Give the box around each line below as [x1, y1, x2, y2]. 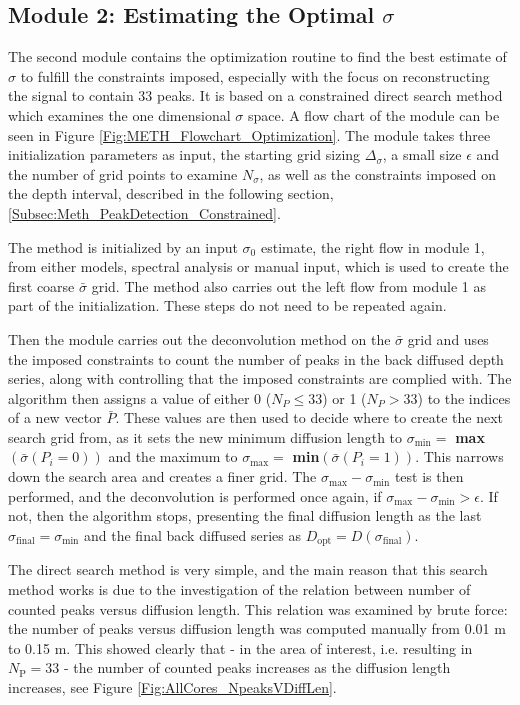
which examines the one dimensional [8, 104, 231, 125]
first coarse [8, 275, 75, 296]
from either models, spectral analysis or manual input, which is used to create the [8, 256, 509, 277]
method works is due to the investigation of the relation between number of [8, 578, 471, 599]
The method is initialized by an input [8, 236, 238, 257]
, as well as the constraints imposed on [259, 163, 496, 184]
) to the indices [417, 387, 511, 408]
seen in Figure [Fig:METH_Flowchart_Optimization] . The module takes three [8, 124, 491, 145]
